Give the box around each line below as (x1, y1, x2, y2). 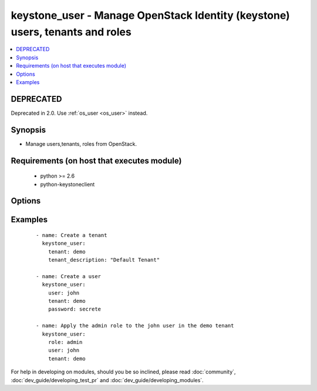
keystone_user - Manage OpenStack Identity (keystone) (11, 9, 290, 22)
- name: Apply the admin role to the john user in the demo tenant (36, 322, 234, 329)
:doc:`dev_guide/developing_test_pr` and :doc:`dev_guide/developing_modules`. (11, 376, 204, 383)
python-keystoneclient (40, 181, 95, 188)
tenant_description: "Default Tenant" (48, 256, 160, 263)
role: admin (48, 339, 83, 346)
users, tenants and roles (11, 25, 131, 38)
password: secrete (48, 306, 102, 313)
